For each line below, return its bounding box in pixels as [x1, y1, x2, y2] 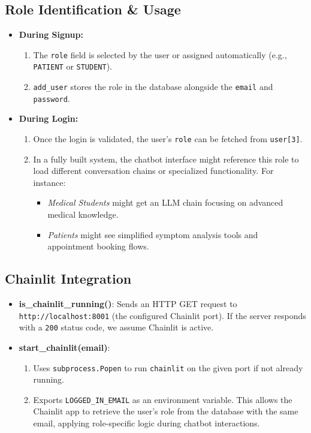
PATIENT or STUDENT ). [33, 60, 112, 73]
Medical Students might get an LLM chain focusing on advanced [47, 196, 283, 209]
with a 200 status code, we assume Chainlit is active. [19, 321, 214, 333]
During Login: [19, 112, 78, 125]
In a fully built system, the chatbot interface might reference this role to [33, 152, 299, 165]
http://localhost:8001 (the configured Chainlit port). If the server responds [19, 309, 306, 321]
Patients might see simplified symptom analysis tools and [47, 228, 258, 240]
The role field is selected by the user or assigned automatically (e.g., [33, 48, 287, 61]
